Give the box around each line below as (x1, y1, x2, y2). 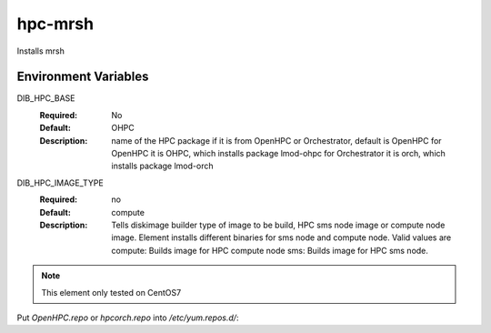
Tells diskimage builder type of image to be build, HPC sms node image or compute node (111, 219, 446, 230)
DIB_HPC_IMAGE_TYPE (16, 177, 104, 188)
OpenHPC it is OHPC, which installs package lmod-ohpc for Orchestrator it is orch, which (111, 148, 446, 159)
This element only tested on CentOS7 (41, 287, 182, 298)
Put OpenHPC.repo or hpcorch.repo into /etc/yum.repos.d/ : (16, 312, 239, 323)
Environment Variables (16, 69, 149, 85)
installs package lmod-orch (111, 160, 214, 172)
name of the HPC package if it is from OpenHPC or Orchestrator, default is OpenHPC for (111, 135, 442, 146)
